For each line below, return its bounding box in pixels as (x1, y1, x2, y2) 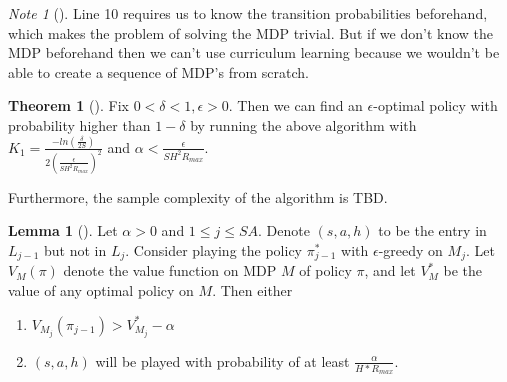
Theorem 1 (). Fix (8, 95, 129, 116)
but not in (44, 239, 107, 260)
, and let (364, 260, 416, 281)
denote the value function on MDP (63, 260, 277, 281)
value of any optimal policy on (8, 279, 194, 300)
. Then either (212, 279, 293, 300)
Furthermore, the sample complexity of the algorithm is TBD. (8, 186, 388, 207)
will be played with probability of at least (95, 350, 350, 371)
